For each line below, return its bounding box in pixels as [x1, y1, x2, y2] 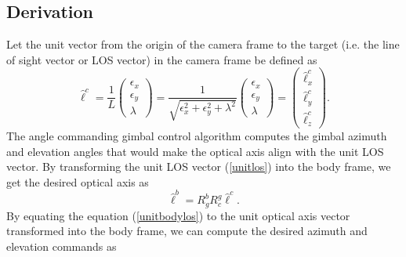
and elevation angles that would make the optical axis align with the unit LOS [6, 143, 384, 159]
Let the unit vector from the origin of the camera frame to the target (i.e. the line [6, 36, 400, 52]
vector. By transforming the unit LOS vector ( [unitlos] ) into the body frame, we [6, 158, 391, 175]
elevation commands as [6, 237, 117, 254]
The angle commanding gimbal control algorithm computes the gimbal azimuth [6, 128, 387, 144]
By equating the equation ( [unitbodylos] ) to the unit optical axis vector [6, 207, 350, 223]
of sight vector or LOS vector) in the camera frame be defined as [6, 51, 317, 67]
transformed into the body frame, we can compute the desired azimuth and [6, 223, 368, 239]
